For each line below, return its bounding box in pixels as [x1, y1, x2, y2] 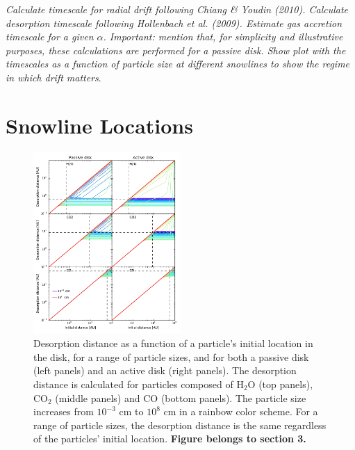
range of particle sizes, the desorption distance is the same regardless [33, 417, 327, 432]
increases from [33, 404, 94, 419]
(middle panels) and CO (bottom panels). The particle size [55, 390, 306, 405]
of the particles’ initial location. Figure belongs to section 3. [33, 431, 306, 446]
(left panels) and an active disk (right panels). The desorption [33, 363, 297, 378]
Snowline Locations [6, 111, 193, 139]
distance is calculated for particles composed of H [33, 376, 244, 391]
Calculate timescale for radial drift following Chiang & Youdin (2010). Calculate [6, 2, 348, 16]
